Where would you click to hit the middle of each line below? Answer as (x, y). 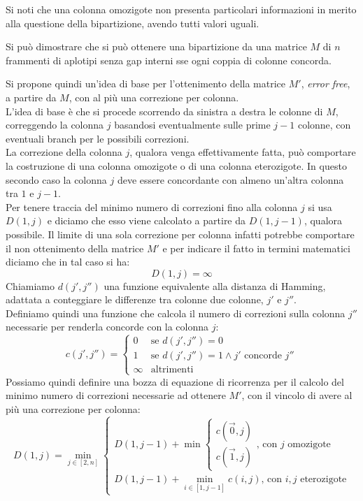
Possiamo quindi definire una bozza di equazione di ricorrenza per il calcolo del (175, 381)
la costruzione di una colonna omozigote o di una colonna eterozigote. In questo (176, 165)
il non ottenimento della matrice (75, 248)
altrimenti (172, 370)
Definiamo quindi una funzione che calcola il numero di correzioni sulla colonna (176, 313)
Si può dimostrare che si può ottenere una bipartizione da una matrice (156, 46)
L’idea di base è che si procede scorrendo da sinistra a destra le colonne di (164, 111)
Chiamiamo (30, 285)
